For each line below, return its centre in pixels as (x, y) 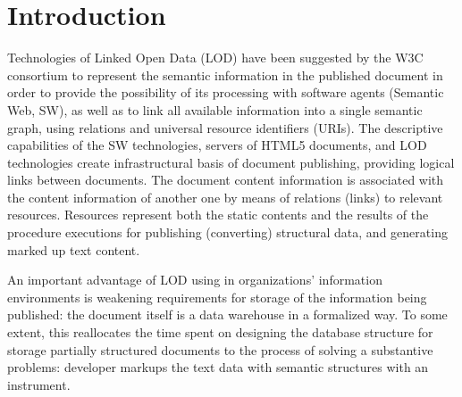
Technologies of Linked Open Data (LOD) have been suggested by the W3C (215, 58)
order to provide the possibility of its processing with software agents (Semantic (226, 92)
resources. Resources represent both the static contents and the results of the (218, 215)
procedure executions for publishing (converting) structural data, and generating (227, 232)
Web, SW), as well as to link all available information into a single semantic (215, 109)
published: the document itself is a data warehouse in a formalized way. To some (227, 314)
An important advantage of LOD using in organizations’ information (195, 280)
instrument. (39, 384)
